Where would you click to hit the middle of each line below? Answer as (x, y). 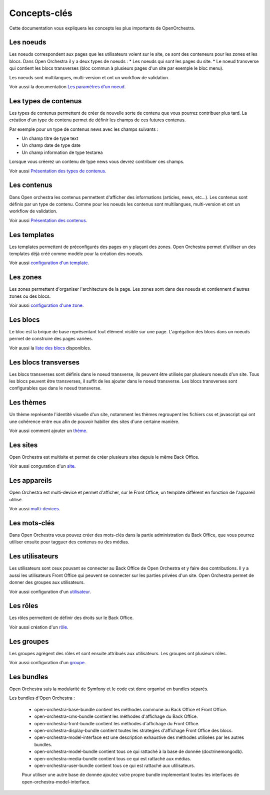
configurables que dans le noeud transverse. (55, 388)
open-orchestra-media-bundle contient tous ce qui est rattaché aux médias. (113, 758)
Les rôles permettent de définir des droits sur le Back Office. (71, 618)
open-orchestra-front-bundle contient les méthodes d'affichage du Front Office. (117, 723)
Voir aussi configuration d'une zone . (46, 305)
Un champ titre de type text (50, 138)
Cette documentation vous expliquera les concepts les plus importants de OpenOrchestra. (102, 28)
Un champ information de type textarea (62, 152)
